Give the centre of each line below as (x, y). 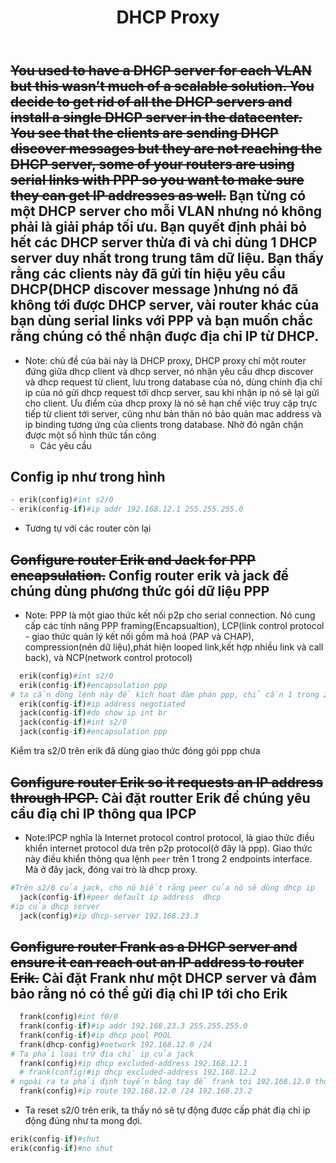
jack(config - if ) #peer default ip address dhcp (120, 897)
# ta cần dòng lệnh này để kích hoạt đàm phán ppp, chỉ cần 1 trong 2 (169, 694)
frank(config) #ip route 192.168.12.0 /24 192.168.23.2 (136, 1091)
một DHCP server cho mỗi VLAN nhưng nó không (166, 211)
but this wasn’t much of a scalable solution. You (162, 86)
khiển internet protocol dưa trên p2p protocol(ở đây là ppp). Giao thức (168, 848)
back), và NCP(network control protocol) (108, 657)
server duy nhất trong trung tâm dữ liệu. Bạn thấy (167, 258)
